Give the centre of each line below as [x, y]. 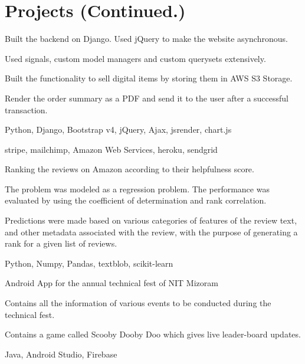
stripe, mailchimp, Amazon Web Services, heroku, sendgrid [111, 149]
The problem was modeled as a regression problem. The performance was [137, 188]
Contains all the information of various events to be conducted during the [138, 303]
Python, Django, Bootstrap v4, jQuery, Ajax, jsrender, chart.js [118, 129]
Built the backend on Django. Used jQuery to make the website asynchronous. [146, 39]
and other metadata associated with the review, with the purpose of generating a [151, 232]
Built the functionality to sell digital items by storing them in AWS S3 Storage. [149, 78]
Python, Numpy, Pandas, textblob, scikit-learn [89, 263]
